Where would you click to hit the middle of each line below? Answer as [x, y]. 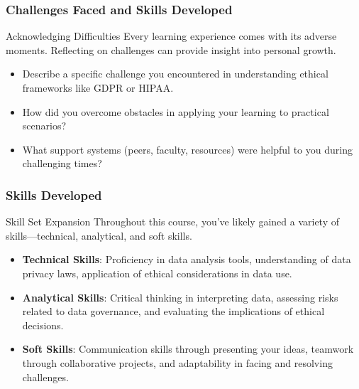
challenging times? [62, 163]
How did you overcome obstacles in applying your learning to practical [176, 111]
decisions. [43, 325]
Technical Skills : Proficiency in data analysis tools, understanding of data [187, 259]
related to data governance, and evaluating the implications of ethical [173, 311]
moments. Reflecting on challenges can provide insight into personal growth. [171, 49]
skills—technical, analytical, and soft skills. [99, 235]
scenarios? [44, 126]
